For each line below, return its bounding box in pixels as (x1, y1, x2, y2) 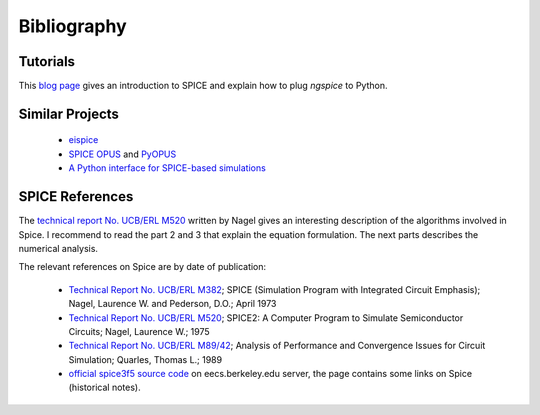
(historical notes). (68, 381, 141, 394)
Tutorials (18, 53, 75, 70)
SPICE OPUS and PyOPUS (68, 148, 177, 160)
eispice (68, 134, 99, 146)
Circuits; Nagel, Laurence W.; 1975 (68, 325, 210, 337)
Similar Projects (18, 105, 120, 122)
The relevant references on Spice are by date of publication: (18, 261, 267, 273)
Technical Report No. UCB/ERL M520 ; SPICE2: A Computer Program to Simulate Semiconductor (68, 311, 464, 324)
